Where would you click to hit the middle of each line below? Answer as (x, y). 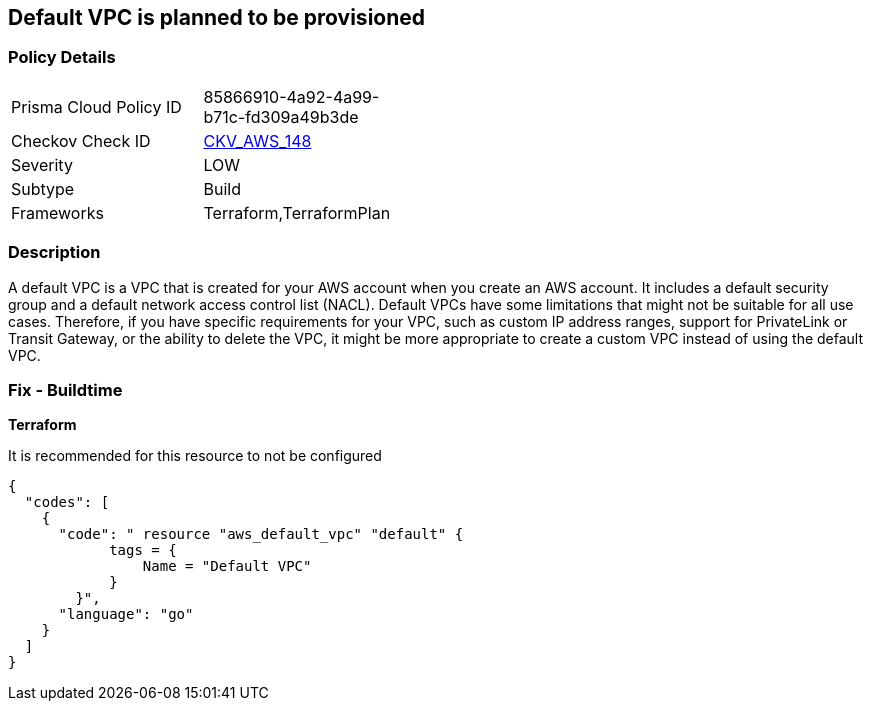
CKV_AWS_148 (257, 140)
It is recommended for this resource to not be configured (195, 456)
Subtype (43, 188)
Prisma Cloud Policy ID (96, 106)
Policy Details (62, 57)
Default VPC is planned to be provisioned (217, 17)
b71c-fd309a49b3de (281, 116)
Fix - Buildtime (65, 389)
